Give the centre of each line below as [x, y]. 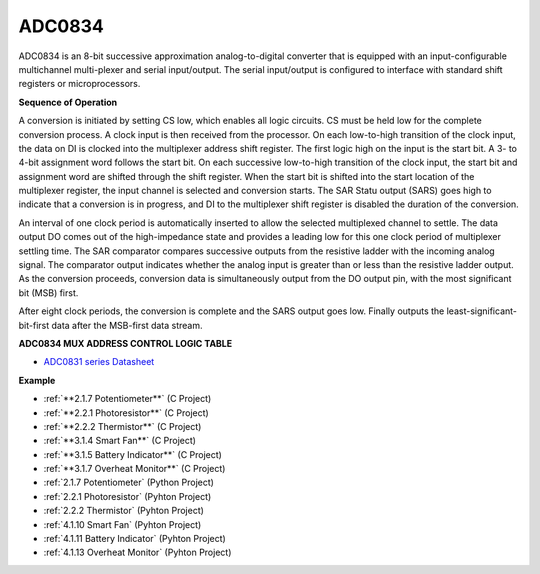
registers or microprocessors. [79, 84]
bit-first [34, 325]
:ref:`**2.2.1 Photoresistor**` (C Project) [126, 412]
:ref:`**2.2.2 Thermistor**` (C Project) [122, 426]
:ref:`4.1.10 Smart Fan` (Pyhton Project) [122, 524]
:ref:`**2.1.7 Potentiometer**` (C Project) [127, 399]
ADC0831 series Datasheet [99, 362]
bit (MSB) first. [48, 292]
